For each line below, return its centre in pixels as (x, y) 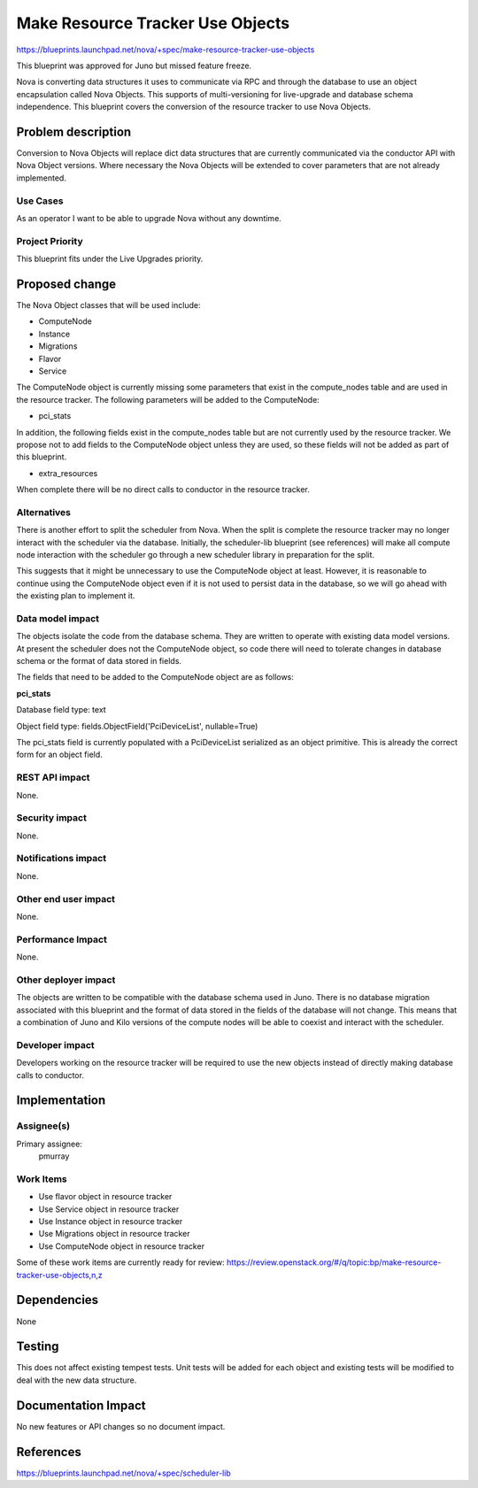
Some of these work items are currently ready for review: (120, 1262)
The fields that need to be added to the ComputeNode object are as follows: (155, 677)
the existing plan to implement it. (76, 596)
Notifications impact (61, 859)
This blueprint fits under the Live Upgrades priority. (110, 259)
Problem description (74, 131)
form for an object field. (60, 755)
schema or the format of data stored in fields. (99, 661)
